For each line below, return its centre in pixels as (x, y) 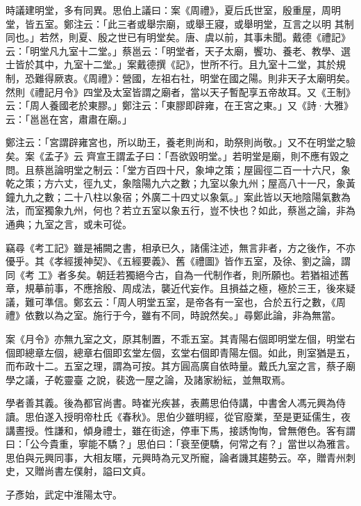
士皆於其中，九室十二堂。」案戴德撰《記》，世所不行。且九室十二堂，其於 (171, 64)
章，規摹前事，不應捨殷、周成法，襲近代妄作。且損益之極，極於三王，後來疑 (180, 288)
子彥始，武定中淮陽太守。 (64, 494)
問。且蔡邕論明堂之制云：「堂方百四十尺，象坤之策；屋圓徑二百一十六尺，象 (178, 169)
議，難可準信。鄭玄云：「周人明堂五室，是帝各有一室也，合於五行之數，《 (171, 301)
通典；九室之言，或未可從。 (69, 223)
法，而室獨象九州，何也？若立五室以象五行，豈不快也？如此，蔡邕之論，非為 (180, 210)
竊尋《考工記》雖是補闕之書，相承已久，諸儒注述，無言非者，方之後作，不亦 (180, 247)
